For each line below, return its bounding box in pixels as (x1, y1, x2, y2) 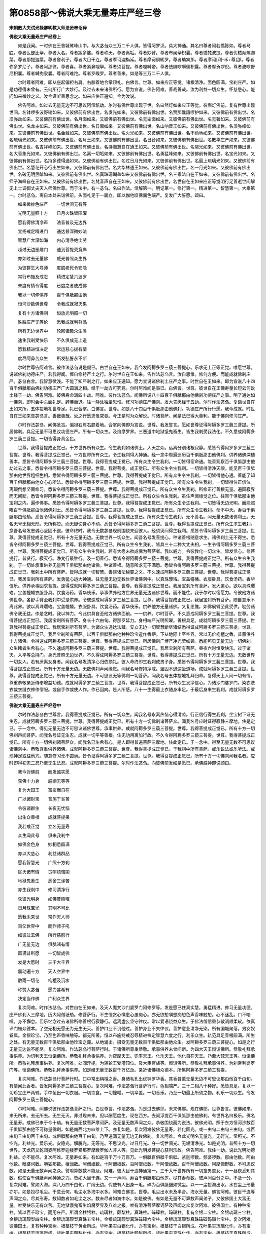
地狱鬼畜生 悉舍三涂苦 (17, 878, 70, 884)
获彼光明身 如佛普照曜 (17, 896, 70, 902)
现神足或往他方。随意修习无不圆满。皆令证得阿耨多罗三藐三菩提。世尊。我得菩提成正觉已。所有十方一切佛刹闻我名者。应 (9, 753, 255, 759)
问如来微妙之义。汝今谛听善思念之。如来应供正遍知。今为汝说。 (9, 93, 139, 99)
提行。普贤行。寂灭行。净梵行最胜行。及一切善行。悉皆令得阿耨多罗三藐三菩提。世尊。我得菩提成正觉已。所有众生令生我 (9, 555, 255, 561)
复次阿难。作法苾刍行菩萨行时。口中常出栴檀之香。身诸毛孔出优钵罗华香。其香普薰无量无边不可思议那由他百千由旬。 (17, 1076, 255, 1082)
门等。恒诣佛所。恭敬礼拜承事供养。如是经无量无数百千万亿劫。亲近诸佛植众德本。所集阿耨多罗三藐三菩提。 (9, 1067, 229, 1073)
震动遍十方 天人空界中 (17, 968, 70, 974)
